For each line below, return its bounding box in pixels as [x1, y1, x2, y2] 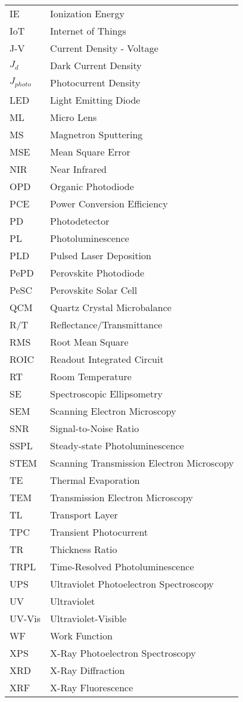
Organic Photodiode [50, 179, 134, 193]
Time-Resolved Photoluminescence [50, 560, 194, 573]
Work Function [50, 629, 113, 642]
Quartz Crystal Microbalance [50, 300, 172, 314]
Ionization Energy [50, 7, 124, 20]
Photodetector [50, 214, 110, 228]
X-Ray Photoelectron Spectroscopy [50, 646, 196, 660]
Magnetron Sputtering [50, 128, 143, 141]
